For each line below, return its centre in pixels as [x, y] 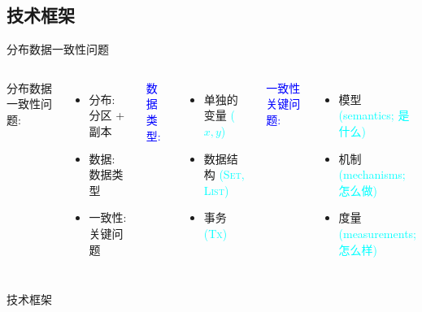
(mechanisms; [372, 174]
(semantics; [366, 115]
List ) [216, 190]
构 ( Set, [224, 174]
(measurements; [377, 233]
